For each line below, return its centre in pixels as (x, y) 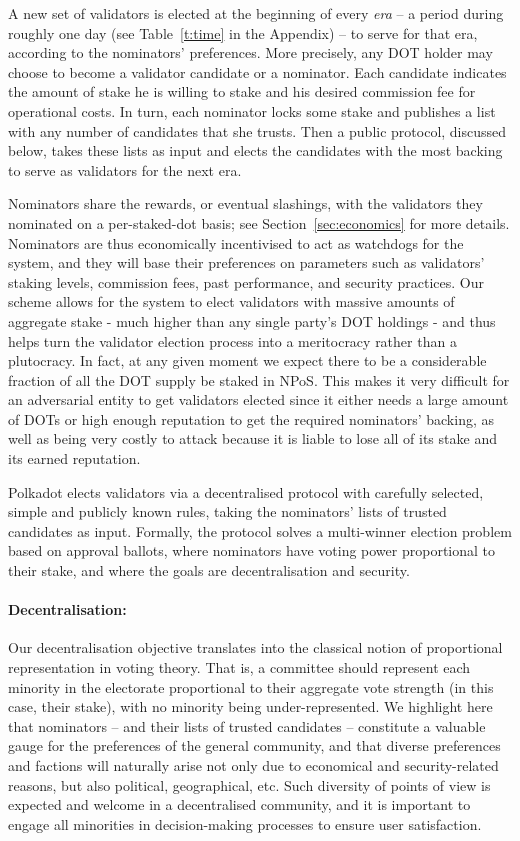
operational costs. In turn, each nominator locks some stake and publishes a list (252, 110)
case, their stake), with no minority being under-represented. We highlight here (250, 706)
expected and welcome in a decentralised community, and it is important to (239, 804)
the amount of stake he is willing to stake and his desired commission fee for (242, 91)
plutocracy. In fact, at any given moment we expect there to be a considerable (247, 360)
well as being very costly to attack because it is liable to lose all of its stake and (252, 438)
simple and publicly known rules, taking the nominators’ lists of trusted (227, 511)
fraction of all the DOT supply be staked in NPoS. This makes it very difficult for (259, 379)
